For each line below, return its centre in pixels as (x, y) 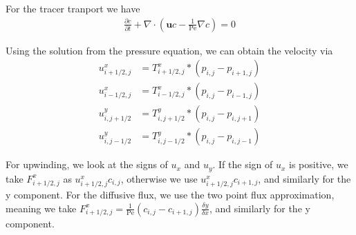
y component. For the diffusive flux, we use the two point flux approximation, (170, 194)
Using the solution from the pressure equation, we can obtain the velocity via (169, 50)
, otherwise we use (159, 178)
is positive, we (319, 164)
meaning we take (41, 208)
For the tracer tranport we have (73, 8)
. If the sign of (243, 164)
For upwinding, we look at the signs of (87, 164)
